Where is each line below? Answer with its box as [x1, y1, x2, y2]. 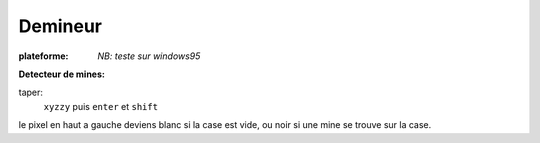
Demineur [18, 15, 102, 37]
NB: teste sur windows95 [97, 50, 201, 62]
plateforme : [18, 50, 69, 62]
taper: [18, 86, 44, 99]
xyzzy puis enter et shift [43, 100, 159, 112]
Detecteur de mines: [18, 68, 105, 80]
